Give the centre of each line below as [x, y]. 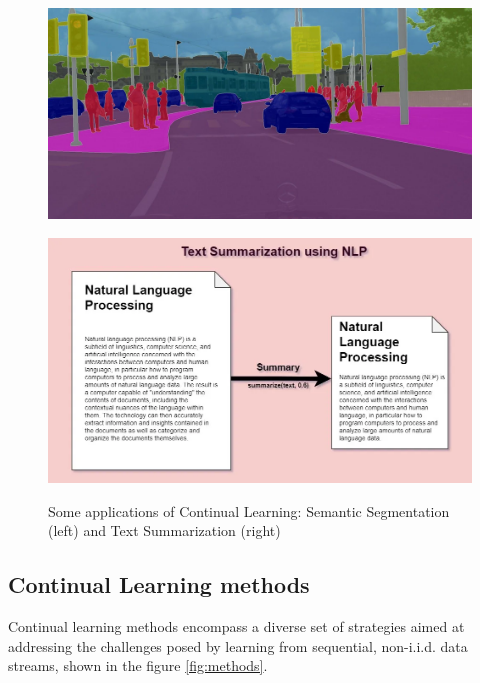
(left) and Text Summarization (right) [164, 530]
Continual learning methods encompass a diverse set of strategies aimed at [236, 626]
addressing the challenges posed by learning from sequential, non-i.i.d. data [238, 645]
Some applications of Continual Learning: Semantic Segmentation [249, 510]
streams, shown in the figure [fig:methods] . [138, 665]
